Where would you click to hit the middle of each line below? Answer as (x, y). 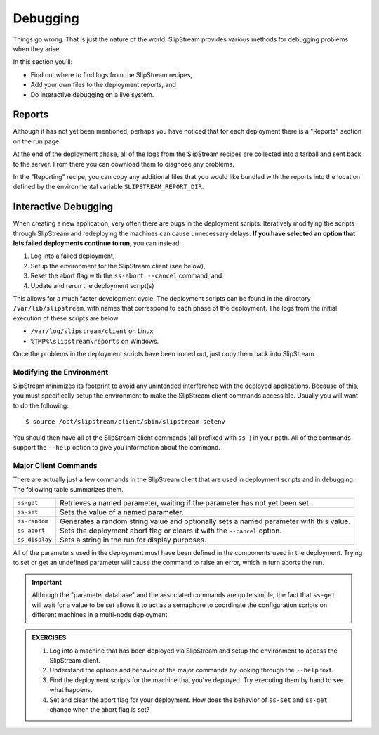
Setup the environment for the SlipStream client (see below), (118, 266)
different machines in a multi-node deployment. (101, 614)
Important (47, 582)
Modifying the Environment (61, 372)
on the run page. (37, 141)
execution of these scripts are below (66, 318)
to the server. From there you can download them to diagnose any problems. (124, 164)
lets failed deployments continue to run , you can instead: (97, 243)
